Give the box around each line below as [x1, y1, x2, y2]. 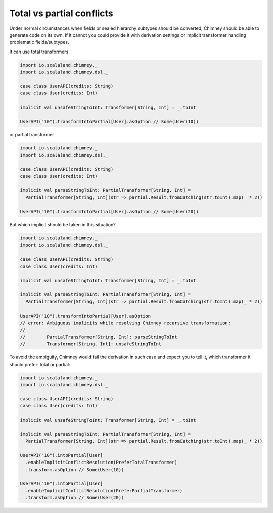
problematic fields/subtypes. [9, 39, 69, 45]
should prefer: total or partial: [9, 361, 70, 367]
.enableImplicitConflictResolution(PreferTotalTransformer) [25, 459, 177, 466]
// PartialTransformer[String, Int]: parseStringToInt [20, 334, 177, 340]
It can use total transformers [9, 48, 69, 55]
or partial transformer [9, 131, 54, 137]
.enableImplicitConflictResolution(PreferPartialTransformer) [25, 488, 183, 493]
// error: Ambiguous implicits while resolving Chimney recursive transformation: [20, 320, 231, 326]
